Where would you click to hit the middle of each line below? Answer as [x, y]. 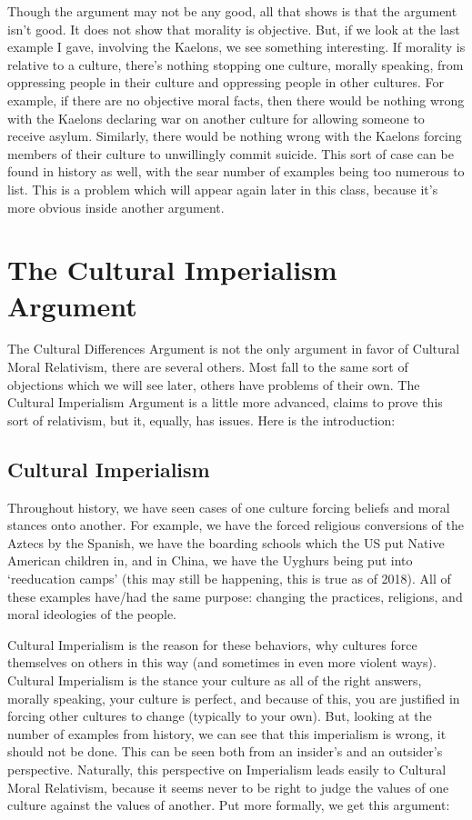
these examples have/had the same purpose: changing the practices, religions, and [235, 596]
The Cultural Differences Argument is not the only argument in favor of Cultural [234, 349]
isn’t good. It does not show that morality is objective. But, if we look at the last [234, 29]
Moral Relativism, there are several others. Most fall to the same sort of [208, 367]
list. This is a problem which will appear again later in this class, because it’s [223, 189]
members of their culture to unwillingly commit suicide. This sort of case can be [231, 153]
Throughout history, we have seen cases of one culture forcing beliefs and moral [229, 507]
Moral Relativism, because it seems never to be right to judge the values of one [228, 787]
